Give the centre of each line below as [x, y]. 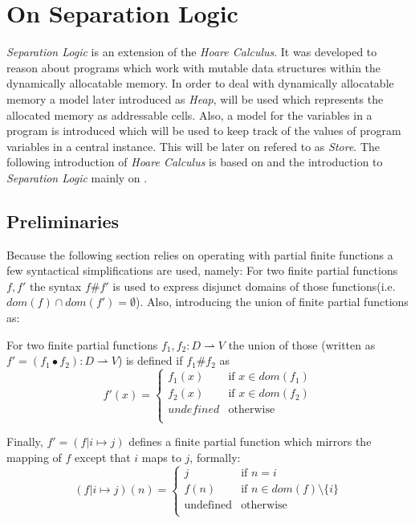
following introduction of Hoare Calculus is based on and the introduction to [195, 162]
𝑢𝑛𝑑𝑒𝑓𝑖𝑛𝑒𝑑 [194, 410]
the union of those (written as [302, 344]
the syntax [56, 286]
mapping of [34, 458]
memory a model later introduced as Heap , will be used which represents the [195, 98]
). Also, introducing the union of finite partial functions [272, 302]
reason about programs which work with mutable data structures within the [194, 67]
